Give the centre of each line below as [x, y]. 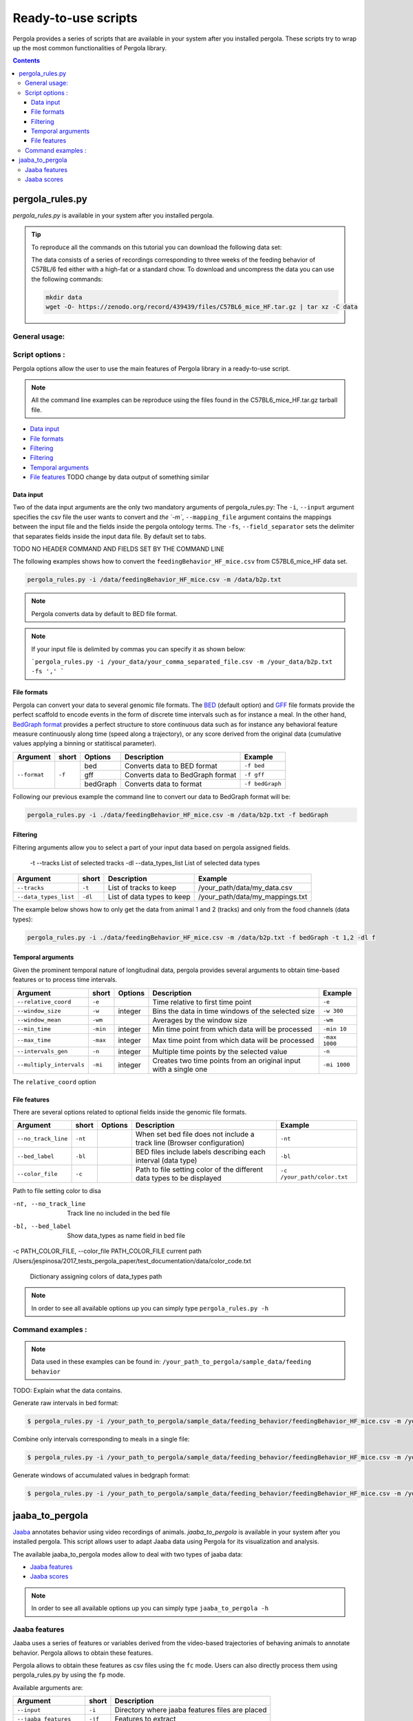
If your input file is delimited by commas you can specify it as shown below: [138, 649]
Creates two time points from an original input [226, 1060]
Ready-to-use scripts [75, 18]
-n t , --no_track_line [49, 1204]
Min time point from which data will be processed [232, 1029]
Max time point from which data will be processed [233, 1040]
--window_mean [39, 1020]
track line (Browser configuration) [190, 1143]
